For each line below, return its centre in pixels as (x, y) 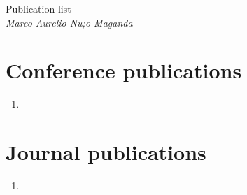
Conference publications (124, 70)
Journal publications (106, 152)
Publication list (38, 8)
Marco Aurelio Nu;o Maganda (69, 22)
